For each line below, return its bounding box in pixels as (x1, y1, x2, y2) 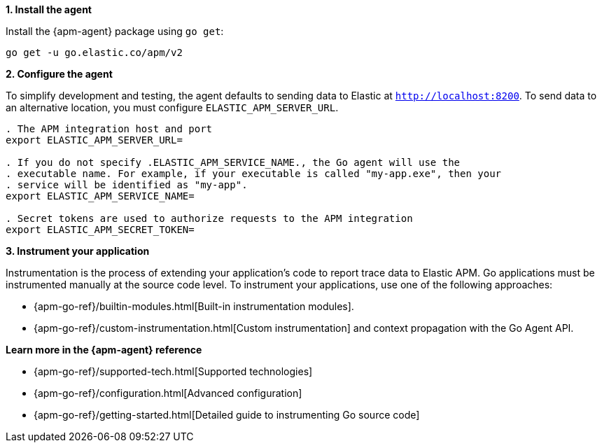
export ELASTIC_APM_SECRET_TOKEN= (6, 224, 195, 235)
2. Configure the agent (6, 68, 113, 80)
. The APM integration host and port (6, 123, 213, 134)
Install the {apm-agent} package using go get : (6, 25, 224, 37)
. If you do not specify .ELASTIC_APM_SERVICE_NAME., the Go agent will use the (6, 157, 461, 168)
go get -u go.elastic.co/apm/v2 (6, 47, 183, 58)
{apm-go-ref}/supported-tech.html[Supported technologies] (34, 365, 313, 377)
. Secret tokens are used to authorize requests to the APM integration (6, 213, 413, 224)
